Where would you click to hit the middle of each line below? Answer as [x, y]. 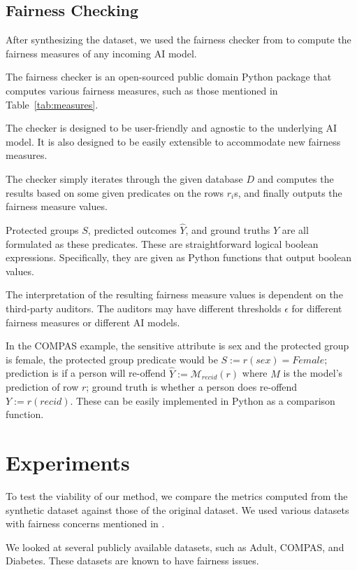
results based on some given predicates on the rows [115, 192]
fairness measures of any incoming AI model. [101, 53]
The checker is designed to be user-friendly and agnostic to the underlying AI [172, 128]
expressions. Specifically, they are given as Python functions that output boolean [178, 257]
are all [295, 229]
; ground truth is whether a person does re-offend [192, 387]
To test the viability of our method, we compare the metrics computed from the [177, 496]
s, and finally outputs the [288, 192]
